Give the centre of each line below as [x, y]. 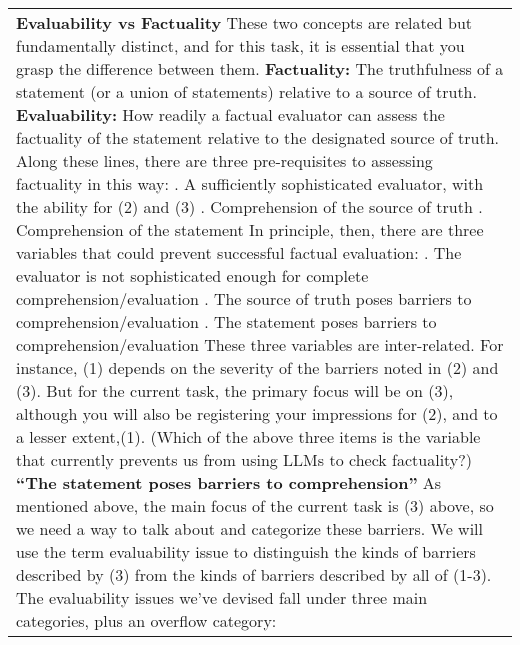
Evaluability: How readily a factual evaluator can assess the [230, 114]
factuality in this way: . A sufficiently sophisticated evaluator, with [250, 183]
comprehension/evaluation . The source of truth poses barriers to [244, 298]
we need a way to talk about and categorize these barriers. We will [249, 528]
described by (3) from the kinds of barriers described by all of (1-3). [254, 574]
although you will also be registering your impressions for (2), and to [257, 413]
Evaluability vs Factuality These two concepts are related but [244, 22]
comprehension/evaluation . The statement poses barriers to [226, 321]
